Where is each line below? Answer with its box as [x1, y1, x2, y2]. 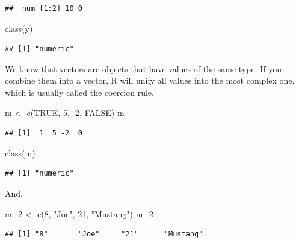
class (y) [5, 22, 33, 34]
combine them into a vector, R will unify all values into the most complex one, [5, 74, 295, 87]
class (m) [5, 146, 35, 159]
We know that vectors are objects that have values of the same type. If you [5, 62, 282, 75]
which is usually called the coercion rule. [5, 85, 154, 98]
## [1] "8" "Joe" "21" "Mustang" [5, 230, 203, 239]
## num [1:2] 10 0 [5, 4, 82, 13]
